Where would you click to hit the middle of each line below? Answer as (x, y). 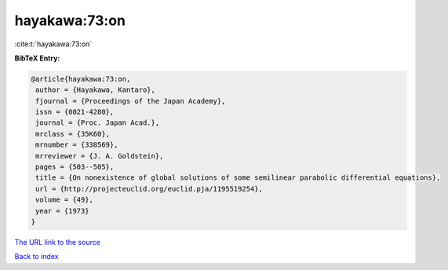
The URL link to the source (58, 242)
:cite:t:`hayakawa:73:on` (53, 44)
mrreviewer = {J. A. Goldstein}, (100, 156)
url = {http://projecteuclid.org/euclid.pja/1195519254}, (149, 189)
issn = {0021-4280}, (75, 112)
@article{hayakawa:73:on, (81, 79)
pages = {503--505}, (75, 167)
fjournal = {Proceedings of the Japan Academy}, (131, 101)
